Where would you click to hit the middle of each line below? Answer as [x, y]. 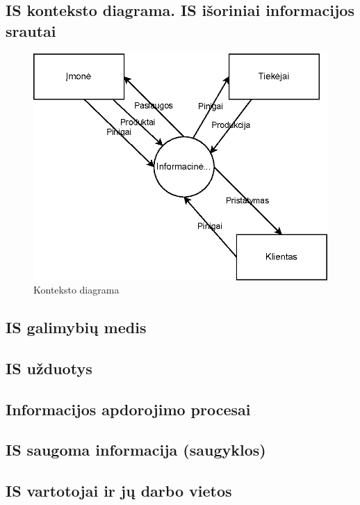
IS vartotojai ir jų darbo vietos [119, 491]
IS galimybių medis [76, 327]
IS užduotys [49, 368]
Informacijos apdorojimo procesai [128, 409]
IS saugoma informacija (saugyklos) [136, 450]
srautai [31, 30]
